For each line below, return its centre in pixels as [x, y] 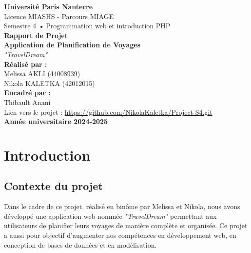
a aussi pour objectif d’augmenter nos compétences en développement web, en [120, 235]
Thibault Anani [27, 102]
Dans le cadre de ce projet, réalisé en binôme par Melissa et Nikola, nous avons [122, 206]
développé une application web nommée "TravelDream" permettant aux [110, 216]
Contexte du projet [53, 186]
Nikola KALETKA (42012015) [49, 83]
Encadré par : [28, 93]
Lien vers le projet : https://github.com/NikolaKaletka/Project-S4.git [108, 112]
